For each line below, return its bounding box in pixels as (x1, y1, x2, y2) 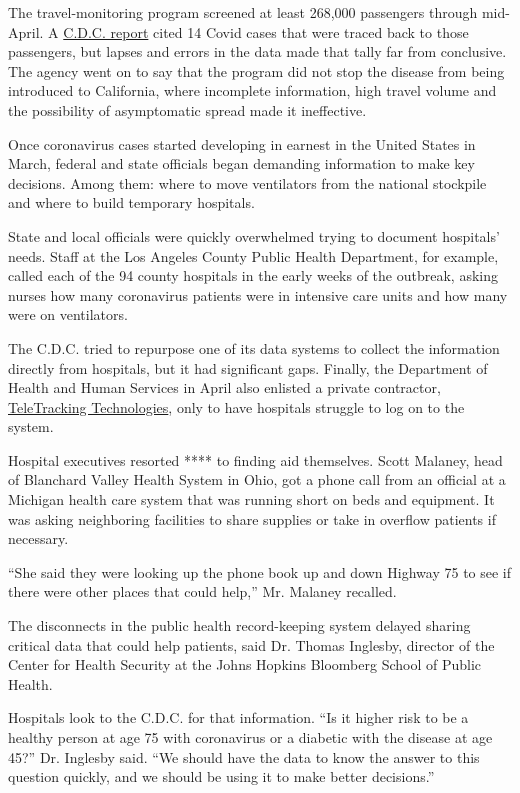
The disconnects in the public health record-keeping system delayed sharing (8, 615, 471, 636)
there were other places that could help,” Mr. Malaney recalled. (8, 581, 397, 602)
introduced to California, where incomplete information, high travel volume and (8, 80, 497, 101)
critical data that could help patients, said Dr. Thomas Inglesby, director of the (8, 634, 495, 655)
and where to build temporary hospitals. (8, 192, 255, 213)
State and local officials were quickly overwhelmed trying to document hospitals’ (8, 225, 500, 246)
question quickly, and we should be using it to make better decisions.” (8, 766, 435, 787)
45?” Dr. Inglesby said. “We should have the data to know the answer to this (8, 746, 480, 767)
